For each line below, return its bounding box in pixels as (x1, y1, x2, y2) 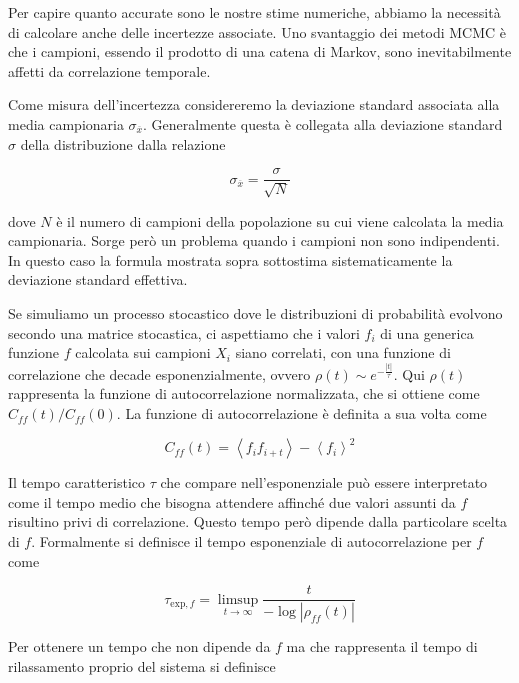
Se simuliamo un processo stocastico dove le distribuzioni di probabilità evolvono (8, 302, 503, 323)
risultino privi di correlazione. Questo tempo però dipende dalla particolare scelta (8, 511, 508, 532)
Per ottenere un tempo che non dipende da (8, 636, 271, 657)
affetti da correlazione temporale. (8, 60, 211, 81)
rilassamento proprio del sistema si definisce (8, 655, 276, 676)
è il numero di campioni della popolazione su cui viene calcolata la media (56, 210, 504, 231)
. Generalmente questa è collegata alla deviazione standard (143, 113, 503, 134)
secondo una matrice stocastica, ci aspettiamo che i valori (8, 322, 360, 343)
